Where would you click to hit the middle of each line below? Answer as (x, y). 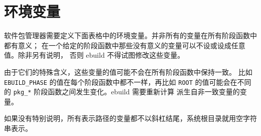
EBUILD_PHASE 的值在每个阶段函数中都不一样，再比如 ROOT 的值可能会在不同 (128, 82)
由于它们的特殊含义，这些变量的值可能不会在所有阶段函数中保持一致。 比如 (128, 72)
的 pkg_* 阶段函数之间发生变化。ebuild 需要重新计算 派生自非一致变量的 (122, 92)
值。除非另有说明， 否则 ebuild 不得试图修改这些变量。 (94, 55)
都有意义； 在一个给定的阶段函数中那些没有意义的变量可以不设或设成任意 (125, 45)
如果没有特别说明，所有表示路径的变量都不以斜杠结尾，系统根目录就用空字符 (130, 118)
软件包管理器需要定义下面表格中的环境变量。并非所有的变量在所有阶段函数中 (130, 35)
